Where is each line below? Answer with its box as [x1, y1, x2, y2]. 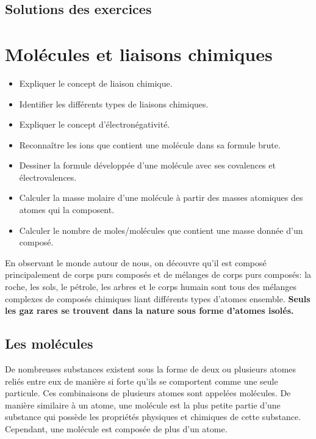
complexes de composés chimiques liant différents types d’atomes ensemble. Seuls [5, 292, 311, 305]
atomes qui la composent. [19, 203, 115, 216]
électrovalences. [19, 170, 77, 183]
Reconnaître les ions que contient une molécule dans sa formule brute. [19, 138, 281, 151]
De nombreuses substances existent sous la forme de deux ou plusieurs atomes [5, 363, 296, 376]
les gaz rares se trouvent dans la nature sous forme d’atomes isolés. [5, 304, 294, 317]
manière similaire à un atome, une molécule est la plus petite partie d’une [5, 398, 281, 411]
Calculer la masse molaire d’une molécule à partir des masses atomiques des [19, 191, 303, 204]
